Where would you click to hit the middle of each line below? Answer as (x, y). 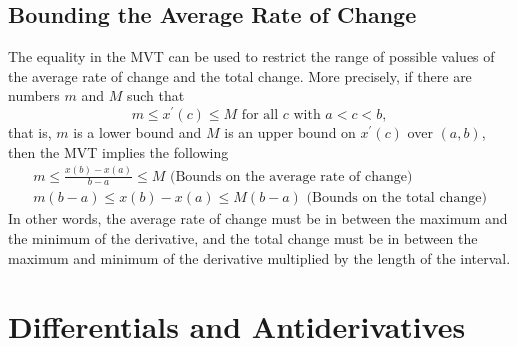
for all (260, 115)
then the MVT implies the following (118, 151)
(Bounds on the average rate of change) (291, 176)
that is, (30, 132)
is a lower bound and (137, 132)
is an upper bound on (290, 132)
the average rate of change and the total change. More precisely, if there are (240, 75)
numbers (34, 95)
